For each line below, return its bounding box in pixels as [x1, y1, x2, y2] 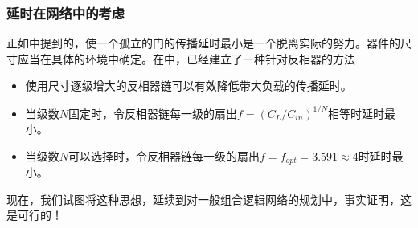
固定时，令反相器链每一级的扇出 [68, 104, 238, 121]
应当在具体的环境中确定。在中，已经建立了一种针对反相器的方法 [17, 50, 355, 67]
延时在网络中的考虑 [6, 2, 125, 22]
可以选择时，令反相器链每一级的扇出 [68, 147, 260, 164]
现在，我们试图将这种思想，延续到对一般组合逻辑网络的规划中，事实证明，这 [6, 190, 412, 207]
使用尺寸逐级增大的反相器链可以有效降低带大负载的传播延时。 [25, 77, 352, 94]
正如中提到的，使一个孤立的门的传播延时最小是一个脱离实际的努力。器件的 [6, 35, 400, 51]
